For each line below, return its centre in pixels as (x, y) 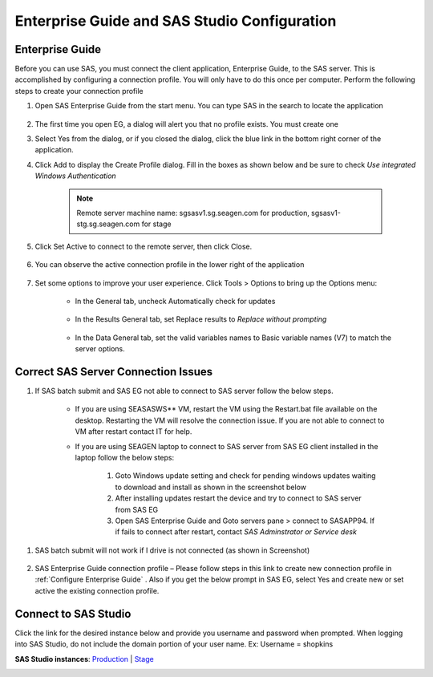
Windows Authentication (75, 176)
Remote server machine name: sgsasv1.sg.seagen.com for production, (193, 213)
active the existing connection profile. (97, 590)
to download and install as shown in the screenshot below (210, 487)
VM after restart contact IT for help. (134, 432)
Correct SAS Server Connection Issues (114, 372)
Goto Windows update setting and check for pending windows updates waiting (245, 476)
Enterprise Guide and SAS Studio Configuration (176, 21)
